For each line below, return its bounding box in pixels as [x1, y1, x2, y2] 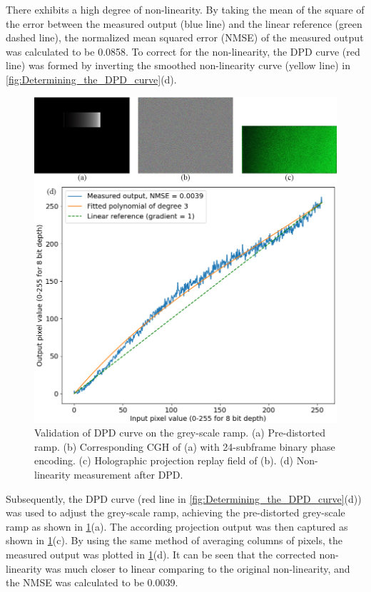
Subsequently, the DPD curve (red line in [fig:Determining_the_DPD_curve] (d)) [6, 491, 362, 506]
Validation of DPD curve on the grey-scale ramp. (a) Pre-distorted [34, 425, 325, 440]
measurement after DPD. [73, 466, 183, 481]
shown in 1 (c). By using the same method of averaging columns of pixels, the [6, 533, 342, 548]
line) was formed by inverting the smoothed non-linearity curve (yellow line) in [6, 58, 350, 73]
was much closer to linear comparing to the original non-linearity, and [45, 561, 350, 576]
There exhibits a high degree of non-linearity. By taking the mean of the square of [6, 2, 365, 16]
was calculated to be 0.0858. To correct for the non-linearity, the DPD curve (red [6, 44, 360, 58]
